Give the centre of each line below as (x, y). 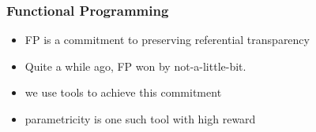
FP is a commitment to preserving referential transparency (167, 40)
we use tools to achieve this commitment (123, 92)
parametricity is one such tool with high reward (140, 119)
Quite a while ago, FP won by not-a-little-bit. (135, 66)
